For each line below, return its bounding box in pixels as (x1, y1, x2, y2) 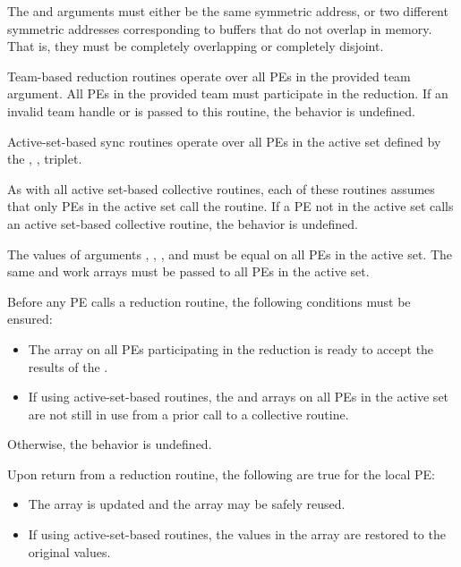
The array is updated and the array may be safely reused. (28, 495, 346, 513)
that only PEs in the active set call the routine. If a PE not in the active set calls (7, 197, 454, 216)
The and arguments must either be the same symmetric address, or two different (7, 2, 448, 20)
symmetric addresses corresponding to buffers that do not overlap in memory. (7, 19, 432, 38)
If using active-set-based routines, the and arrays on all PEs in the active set (28, 387, 449, 406)
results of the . (28, 357, 108, 376)
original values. (28, 542, 111, 561)
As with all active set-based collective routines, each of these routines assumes (7, 179, 435, 198)
